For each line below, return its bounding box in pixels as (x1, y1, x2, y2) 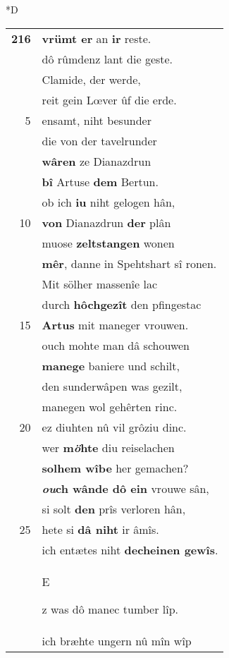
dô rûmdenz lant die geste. (42, 50, 173, 67)
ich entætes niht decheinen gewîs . (42, 541, 218, 558)
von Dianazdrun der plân (42, 214, 171, 231)
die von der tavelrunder (42, 132, 157, 149)
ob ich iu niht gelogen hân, (42, 193, 175, 210)
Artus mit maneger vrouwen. (42, 316, 189, 333)
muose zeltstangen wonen (42, 234, 175, 251)
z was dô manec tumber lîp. (42, 600, 179, 617)
